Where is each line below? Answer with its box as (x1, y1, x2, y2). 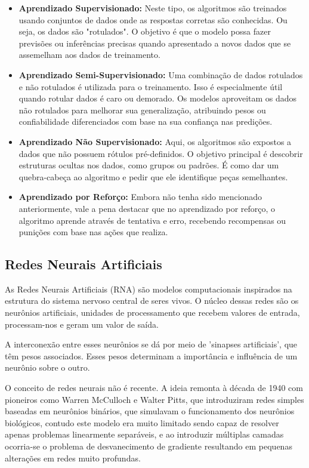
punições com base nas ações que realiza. (18, 226, 168, 238)
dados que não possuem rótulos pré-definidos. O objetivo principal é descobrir (18, 147, 303, 159)
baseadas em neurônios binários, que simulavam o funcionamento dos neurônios (5, 405, 295, 417)
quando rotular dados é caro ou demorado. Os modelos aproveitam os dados (18, 92, 297, 104)
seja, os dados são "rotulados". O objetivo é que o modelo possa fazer (18, 25, 271, 38)
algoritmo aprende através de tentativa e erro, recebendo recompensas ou (18, 214, 286, 226)
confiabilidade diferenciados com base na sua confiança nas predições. (18, 115, 273, 128)
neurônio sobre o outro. (5, 361, 90, 374)
